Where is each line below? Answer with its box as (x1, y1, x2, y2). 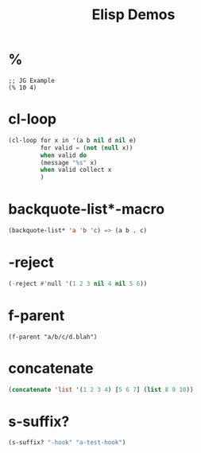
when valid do (40, 151, 87, 159)
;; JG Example (8, 76, 56, 84)
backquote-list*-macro (8, 201, 165, 218)
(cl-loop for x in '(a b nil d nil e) (8, 136, 137, 144)
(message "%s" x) (40, 158, 98, 166)
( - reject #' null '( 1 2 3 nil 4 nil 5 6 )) (8, 279, 148, 287)
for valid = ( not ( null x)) (40, 143, 133, 152)
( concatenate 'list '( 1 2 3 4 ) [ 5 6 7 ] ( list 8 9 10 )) (8, 385, 194, 393)
